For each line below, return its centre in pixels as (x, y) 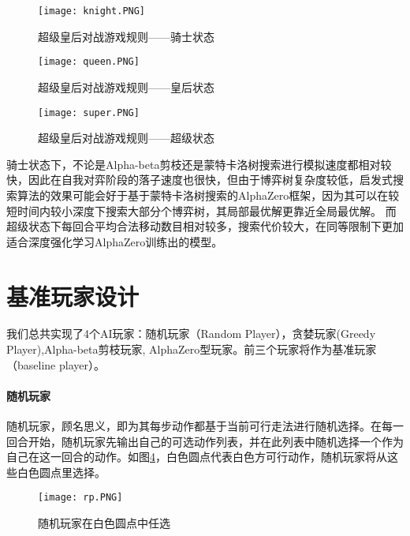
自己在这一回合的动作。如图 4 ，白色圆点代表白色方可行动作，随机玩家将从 (197, 457)
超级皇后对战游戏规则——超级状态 (126, 138)
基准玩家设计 (73, 296)
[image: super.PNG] (89, 112)
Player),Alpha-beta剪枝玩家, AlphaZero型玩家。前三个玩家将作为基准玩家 (192, 349)
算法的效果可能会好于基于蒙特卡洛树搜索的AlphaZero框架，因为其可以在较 (208, 195)
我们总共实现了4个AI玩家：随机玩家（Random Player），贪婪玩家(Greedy (191, 334)
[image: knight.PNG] (92, 11)
